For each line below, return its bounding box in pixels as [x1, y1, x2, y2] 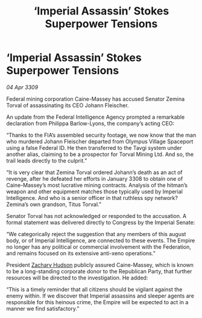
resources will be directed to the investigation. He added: [6, 274, 148, 281]
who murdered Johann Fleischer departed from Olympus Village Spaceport [6, 137, 194, 145]
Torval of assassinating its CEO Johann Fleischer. [6, 101, 129, 109]
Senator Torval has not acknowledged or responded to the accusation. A [6, 212, 187, 219]
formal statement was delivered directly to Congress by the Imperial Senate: [6, 219, 195, 226]
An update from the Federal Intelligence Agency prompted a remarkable [6, 113, 185, 120]
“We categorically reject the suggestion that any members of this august [6, 230, 186, 237]
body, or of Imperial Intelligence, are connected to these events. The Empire [6, 237, 195, 244]
